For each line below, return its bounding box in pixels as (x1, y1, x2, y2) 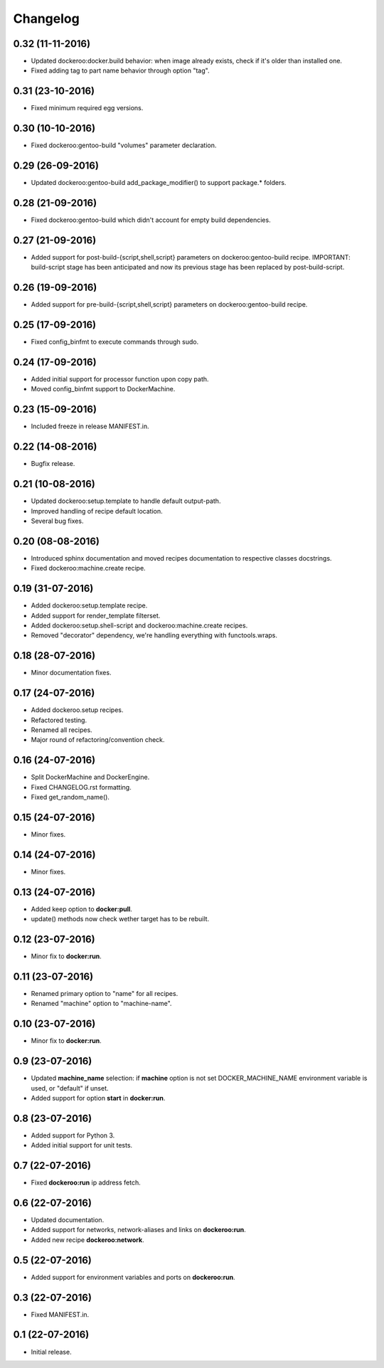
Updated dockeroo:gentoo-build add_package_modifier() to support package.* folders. (31, 179, 287, 187)
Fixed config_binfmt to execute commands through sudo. (31, 338, 199, 346)
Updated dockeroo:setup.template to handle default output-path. (31, 497, 221, 505)
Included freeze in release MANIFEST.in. (31, 422, 149, 430)
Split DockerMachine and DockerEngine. (31, 773, 150, 782)
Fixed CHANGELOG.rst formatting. (31, 783, 132, 791)
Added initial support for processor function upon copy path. (31, 375, 209, 383)
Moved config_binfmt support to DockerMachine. (31, 385, 176, 393)
